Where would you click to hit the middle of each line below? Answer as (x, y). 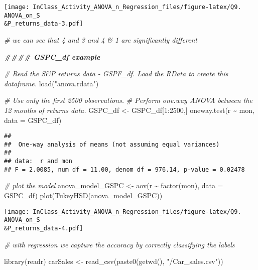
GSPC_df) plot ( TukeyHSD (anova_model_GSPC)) (83, 195)
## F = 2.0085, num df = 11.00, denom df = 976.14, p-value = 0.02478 (124, 169)
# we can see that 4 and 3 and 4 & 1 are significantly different (101, 39)
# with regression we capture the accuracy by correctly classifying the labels (119, 244)
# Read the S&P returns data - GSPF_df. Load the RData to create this (116, 74)
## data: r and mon (38, 161)
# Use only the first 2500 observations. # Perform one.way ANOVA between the (128, 100)
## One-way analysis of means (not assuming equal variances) (112, 144)
